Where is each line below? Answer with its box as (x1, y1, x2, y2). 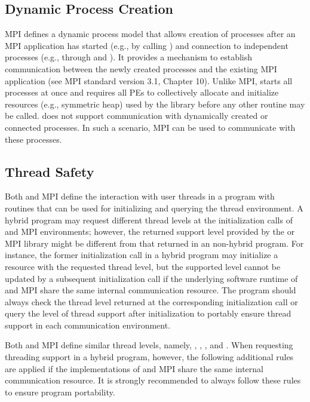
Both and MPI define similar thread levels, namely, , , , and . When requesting (5, 339, 293, 351)
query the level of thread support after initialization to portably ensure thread (5, 307, 291, 320)
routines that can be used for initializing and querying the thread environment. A (5, 201, 303, 214)
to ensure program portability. (5, 385, 115, 398)
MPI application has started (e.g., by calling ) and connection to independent (5, 39, 288, 51)
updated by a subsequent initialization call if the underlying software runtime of (5, 272, 298, 284)
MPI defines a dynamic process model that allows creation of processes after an (5, 27, 296, 40)
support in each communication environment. (5, 318, 171, 331)
